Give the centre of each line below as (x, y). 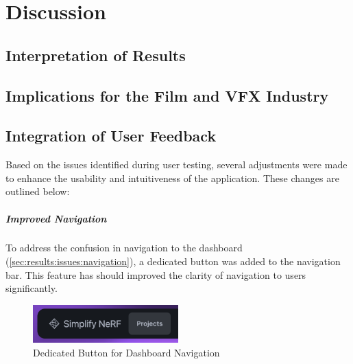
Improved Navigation (56, 218)
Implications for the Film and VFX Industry (167, 95)
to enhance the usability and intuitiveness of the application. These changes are (172, 178)
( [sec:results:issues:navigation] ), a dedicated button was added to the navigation (173, 261)
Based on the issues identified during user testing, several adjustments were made (176, 164)
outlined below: (38, 191)
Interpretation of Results (96, 55)
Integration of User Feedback (111, 136)
